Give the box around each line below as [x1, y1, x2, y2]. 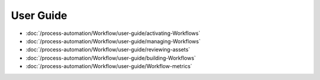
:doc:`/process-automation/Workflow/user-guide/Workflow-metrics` [25, 63, 193, 70]
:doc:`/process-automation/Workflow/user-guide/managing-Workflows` [25, 37, 201, 44]
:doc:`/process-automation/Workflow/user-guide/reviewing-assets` [25, 46, 191, 53]
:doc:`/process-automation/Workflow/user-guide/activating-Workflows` [25, 30, 201, 37]
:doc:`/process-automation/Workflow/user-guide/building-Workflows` [25, 54, 196, 62]
